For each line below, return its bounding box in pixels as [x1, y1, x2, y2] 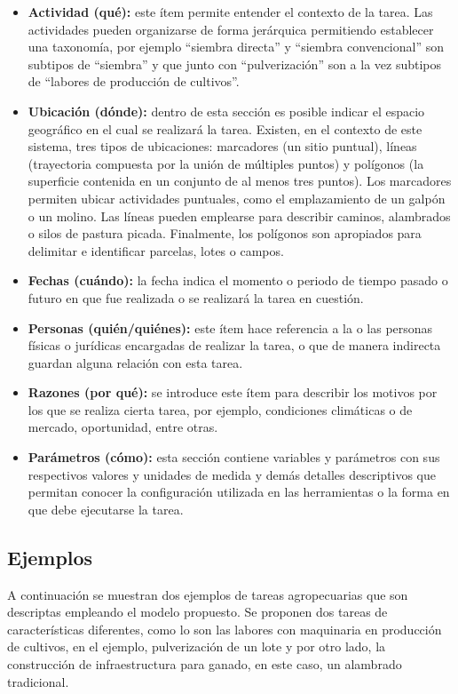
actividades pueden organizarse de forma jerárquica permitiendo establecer [28, 20, 434, 38]
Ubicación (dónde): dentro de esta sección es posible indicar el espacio [28, 101, 425, 120]
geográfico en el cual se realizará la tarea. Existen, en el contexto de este [28, 119, 422, 138]
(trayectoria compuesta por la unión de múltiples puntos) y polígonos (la [28, 154, 424, 172]
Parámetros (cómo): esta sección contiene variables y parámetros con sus [28, 448, 440, 467]
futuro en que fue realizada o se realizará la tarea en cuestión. [28, 288, 364, 307]
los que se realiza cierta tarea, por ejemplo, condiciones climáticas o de [28, 400, 413, 419]
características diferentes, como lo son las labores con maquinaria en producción [7, 619, 442, 638]
